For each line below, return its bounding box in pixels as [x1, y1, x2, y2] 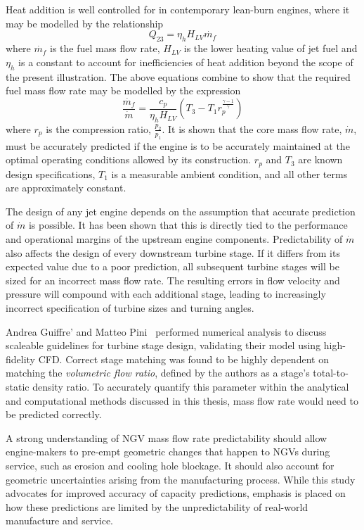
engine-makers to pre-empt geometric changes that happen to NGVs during [6, 444, 330, 459]
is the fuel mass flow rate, [50, 41, 160, 56]
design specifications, [6, 166, 96, 181]
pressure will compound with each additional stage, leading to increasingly [6, 286, 326, 301]
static [6, 379, 30, 393]
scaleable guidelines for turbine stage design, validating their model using [6, 338, 321, 353]
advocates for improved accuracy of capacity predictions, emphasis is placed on [6, 486, 346, 500]
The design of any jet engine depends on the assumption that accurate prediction [6, 203, 356, 218]
